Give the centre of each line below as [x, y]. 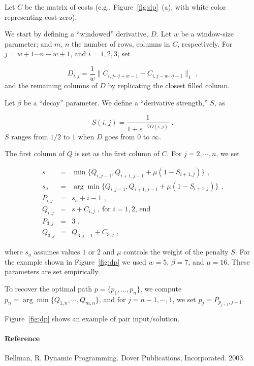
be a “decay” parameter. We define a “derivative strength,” [116, 102]
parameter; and [28, 43]
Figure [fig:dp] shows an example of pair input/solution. [92, 319]
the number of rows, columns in [121, 43]
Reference [22, 338]
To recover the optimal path [48, 288]
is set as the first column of [117, 153]
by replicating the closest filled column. [169, 85]
